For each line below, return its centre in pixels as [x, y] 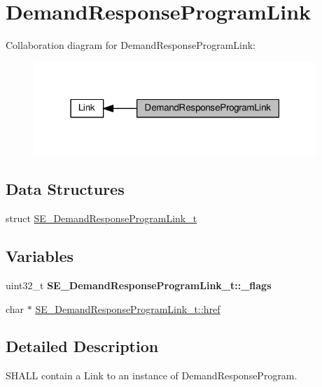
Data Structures [65, 189]
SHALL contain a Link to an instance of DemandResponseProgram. [152, 375]
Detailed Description [82, 346]
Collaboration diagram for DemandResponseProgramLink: [131, 45]
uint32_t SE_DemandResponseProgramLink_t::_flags [139, 285]
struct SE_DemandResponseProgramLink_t [101, 218]
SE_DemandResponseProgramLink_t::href [128, 308]
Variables [40, 256]
